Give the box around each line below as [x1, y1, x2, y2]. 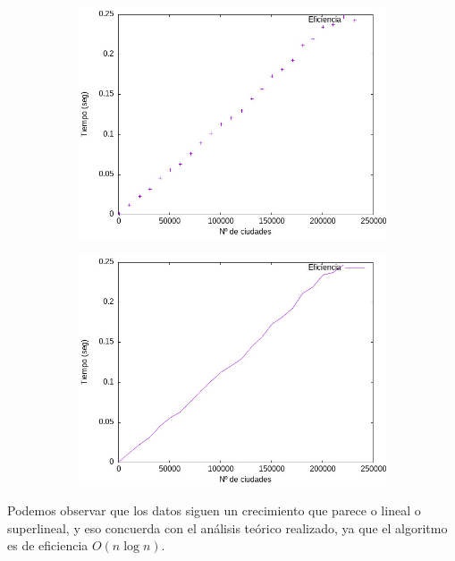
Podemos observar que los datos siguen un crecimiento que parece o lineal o [7, 501, 421, 520]
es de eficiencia [7, 536, 88, 555]
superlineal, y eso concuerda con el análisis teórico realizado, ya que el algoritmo [7, 518, 448, 537]
